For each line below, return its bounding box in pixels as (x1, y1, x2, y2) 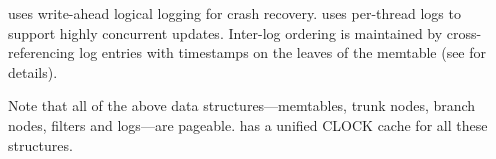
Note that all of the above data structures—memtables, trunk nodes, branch (8, 95, 476, 116)
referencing (8, 42, 75, 63)
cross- (446, 22, 482, 43)
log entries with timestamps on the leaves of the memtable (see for (79, 42, 487, 63)
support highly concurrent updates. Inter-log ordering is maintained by (8, 22, 443, 43)
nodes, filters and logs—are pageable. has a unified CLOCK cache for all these (8, 114, 488, 135)
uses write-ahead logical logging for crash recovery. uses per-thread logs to (8, 3, 461, 23)
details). (8, 61, 58, 82)
